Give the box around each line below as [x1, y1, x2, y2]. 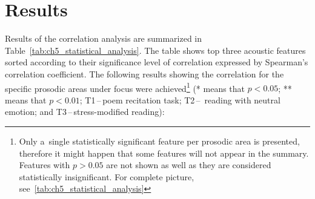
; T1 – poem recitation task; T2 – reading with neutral [79, 93, 280, 106]
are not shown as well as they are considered [106, 158, 271, 171]
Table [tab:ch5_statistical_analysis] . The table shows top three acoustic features [5, 44, 306, 56]
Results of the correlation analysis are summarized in [5, 32, 202, 45]
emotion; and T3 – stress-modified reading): [5, 105, 165, 118]
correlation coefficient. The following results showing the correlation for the [5, 67, 284, 80]
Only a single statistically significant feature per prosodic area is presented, [19, 134, 300, 147]
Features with [19, 158, 70, 171]
